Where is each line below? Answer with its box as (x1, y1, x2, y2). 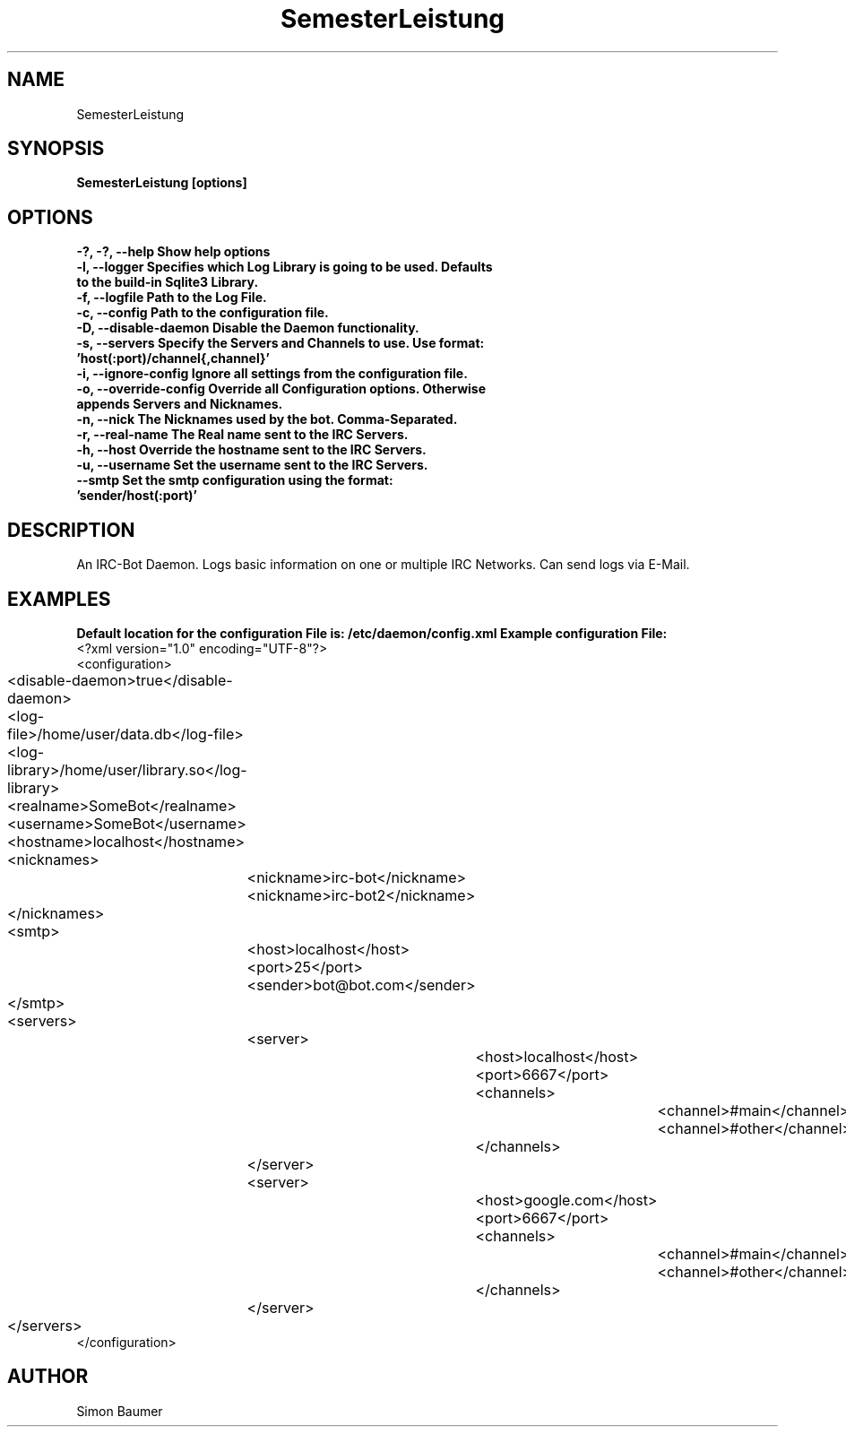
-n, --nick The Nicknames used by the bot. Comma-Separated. (76, 411, 458, 428)
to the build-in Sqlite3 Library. (76, 274, 259, 290)
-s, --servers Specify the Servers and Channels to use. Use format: (76, 335, 485, 351)
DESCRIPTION (7, 518, 135, 541)
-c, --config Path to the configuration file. (76, 305, 329, 321)
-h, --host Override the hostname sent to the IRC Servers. (76, 442, 427, 458)
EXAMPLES (7, 587, 111, 610)
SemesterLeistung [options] (76, 175, 247, 191)
